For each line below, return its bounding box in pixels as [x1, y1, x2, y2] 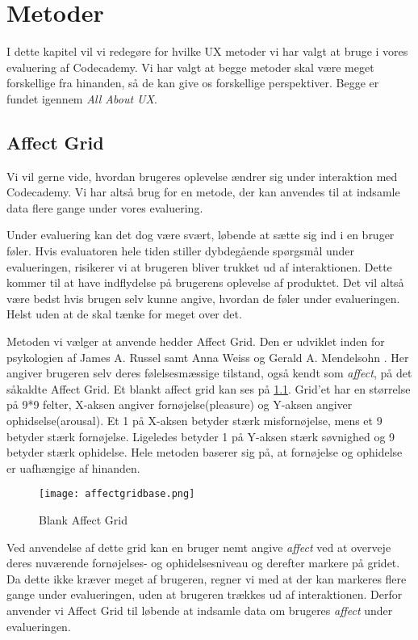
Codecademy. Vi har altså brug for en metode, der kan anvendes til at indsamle [6, 183, 400, 200]
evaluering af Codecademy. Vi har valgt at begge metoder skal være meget [6, 58, 374, 75]
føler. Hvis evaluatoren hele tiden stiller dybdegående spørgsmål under [6, 242, 355, 259]
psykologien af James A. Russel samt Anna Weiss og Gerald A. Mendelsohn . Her [6, 348, 409, 365]
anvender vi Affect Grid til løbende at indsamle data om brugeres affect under [6, 602, 393, 619]
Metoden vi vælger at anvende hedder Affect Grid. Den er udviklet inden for [6, 333, 385, 350]
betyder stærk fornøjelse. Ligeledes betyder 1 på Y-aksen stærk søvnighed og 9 [6, 427, 395, 444]
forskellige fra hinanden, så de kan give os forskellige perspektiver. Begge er [6, 74, 379, 91]
